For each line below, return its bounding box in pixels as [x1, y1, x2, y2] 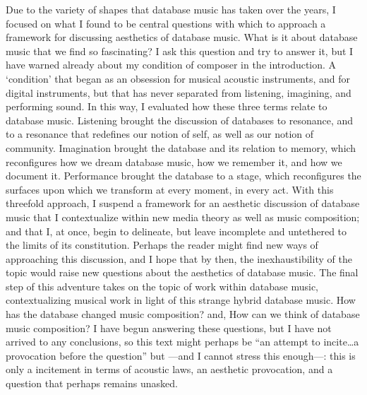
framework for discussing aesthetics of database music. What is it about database [6, 30, 358, 45]
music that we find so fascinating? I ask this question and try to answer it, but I [6, 43, 354, 58]
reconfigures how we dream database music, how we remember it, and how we [6, 154, 342, 169]
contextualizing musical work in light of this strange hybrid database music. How [6, 293, 356, 307]
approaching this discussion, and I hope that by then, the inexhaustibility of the [6, 251, 352, 266]
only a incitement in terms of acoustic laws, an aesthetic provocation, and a [6, 362, 333, 377]
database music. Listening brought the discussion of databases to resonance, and [6, 112, 354, 127]
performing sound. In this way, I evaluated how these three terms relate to [6, 99, 327, 114]
